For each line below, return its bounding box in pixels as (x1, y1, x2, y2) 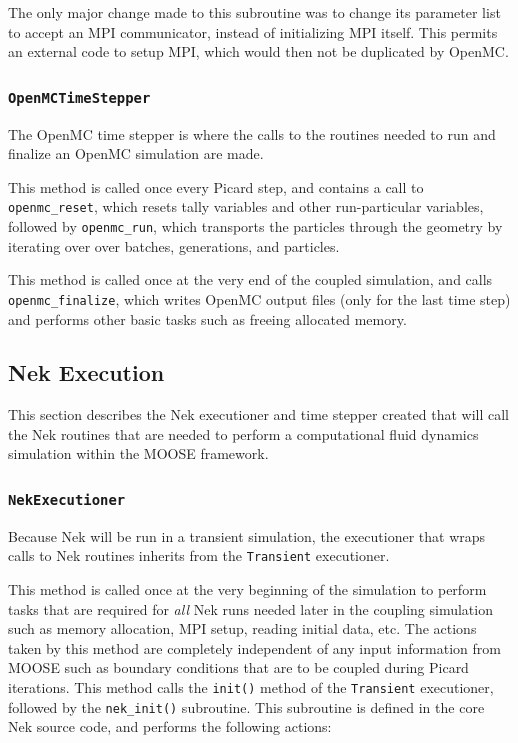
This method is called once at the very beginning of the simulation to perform (8, 579, 487, 600)
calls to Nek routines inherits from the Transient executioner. (8, 545, 390, 566)
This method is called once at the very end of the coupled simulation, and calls (8, 269, 493, 290)
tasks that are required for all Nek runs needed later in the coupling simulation (8, 598, 493, 619)
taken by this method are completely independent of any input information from (8, 637, 501, 658)
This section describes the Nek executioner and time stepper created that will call (8, 404, 509, 425)
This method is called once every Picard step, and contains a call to (8, 176, 424, 197)
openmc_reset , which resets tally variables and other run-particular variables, (8, 196, 484, 217)
